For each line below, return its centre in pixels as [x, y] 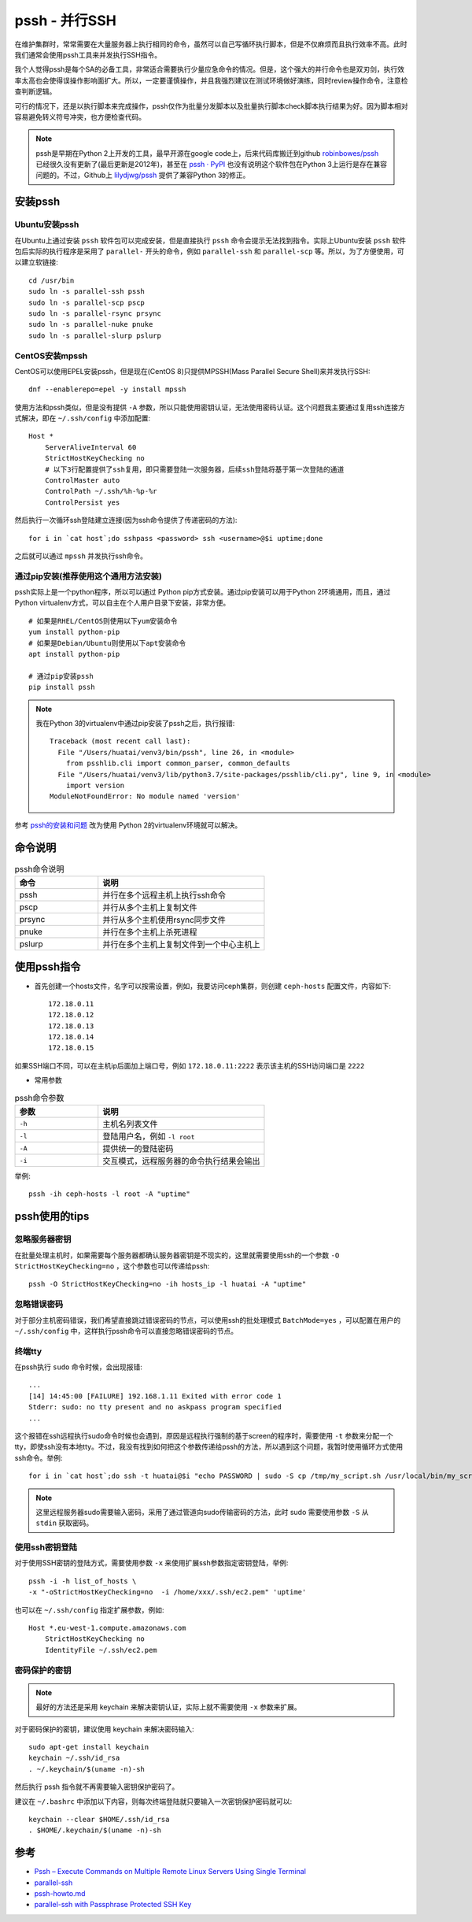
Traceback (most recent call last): [120, 741]
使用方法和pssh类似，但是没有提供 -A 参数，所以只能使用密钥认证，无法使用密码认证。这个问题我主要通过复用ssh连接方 [210, 407]
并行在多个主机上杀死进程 [150, 932]
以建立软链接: [37, 262]
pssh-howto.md [60, 1893]
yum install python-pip [74, 632]
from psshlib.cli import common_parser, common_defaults [178, 763]
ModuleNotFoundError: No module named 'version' [145, 796]
